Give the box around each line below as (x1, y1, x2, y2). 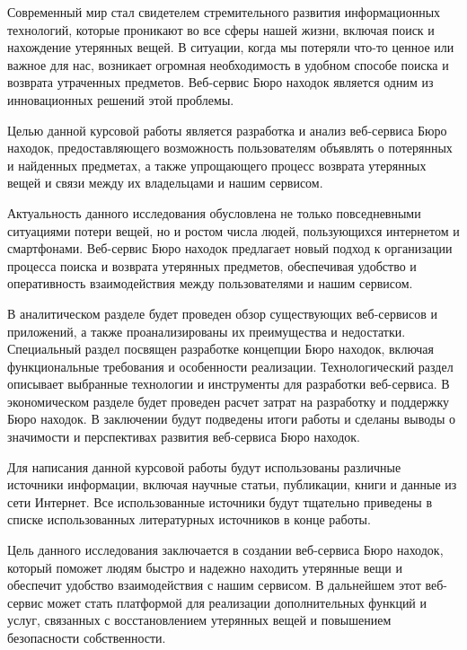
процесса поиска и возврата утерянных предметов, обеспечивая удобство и (7, 256, 417, 275)
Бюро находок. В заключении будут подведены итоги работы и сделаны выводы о (7, 409, 455, 428)
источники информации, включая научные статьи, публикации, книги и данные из (7, 475, 457, 494)
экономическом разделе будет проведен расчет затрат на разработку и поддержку (7, 391, 450, 410)
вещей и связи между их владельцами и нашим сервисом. (7, 173, 323, 192)
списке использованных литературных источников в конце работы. (7, 510, 371, 529)
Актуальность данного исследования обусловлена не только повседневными (7, 203, 421, 222)
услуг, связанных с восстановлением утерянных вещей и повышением (7, 610, 392, 629)
